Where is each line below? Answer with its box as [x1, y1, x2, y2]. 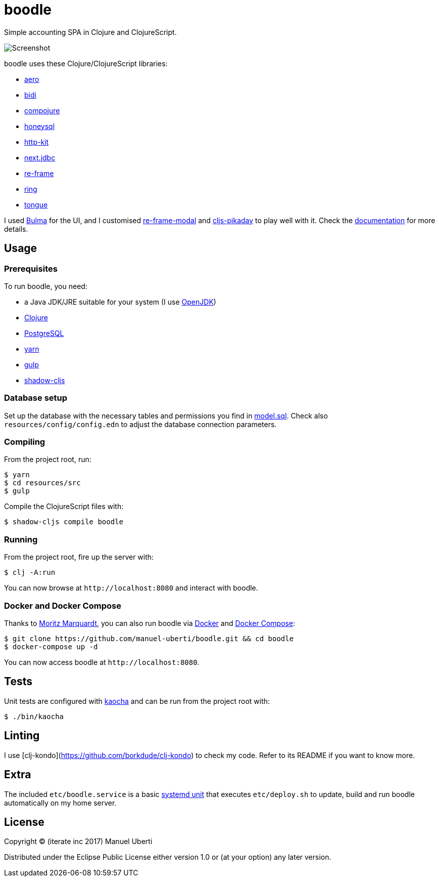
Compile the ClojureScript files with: [4, 502, 124, 511]
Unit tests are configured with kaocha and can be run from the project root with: [4, 696, 270, 705]
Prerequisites [4, 263, 58, 274]
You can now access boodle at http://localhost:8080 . [4, 657, 200, 666]
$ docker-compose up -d [4, 642, 98, 651]
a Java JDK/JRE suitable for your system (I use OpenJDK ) [24, 297, 216, 306]
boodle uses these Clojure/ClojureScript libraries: [4, 59, 168, 68]
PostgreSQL [24, 328, 64, 338]
